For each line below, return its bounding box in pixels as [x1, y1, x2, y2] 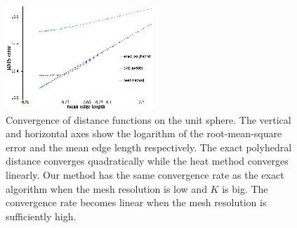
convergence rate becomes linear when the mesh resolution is [6, 195, 267, 210]
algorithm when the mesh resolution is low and [6, 181, 207, 196]
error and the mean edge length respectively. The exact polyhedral [6, 139, 292, 154]
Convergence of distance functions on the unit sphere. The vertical [6, 112, 291, 127]
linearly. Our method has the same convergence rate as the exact [6, 167, 284, 182]
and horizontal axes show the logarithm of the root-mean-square [6, 126, 282, 141]
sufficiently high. [6, 208, 77, 223]
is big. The [222, 181, 268, 196]
